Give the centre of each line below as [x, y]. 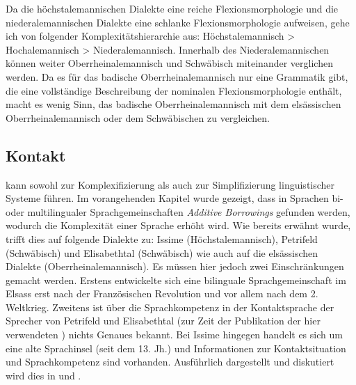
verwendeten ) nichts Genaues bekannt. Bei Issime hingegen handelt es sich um [174, 335]
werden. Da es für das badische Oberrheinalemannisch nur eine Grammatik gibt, [177, 76]
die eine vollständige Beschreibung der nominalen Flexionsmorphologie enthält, [174, 90]
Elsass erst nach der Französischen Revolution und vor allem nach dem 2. [162, 293]
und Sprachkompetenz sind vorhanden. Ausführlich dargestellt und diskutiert [170, 362]
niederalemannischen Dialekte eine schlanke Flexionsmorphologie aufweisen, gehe [178, 22]
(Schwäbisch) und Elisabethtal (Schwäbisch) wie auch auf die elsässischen [162, 252]
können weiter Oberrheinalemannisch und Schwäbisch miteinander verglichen [169, 63]
